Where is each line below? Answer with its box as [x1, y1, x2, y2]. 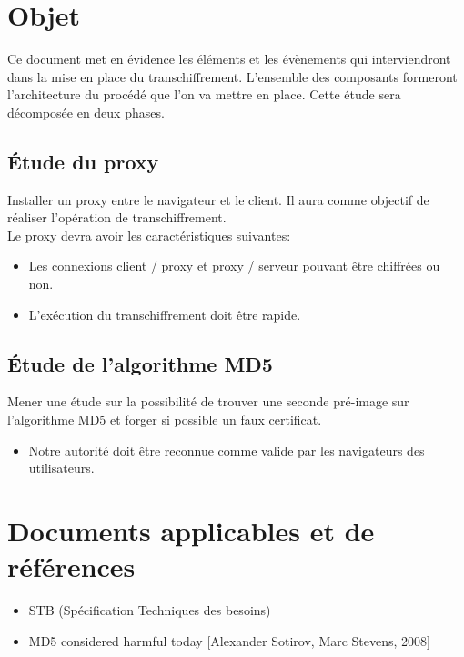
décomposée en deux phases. [7, 102, 165, 121]
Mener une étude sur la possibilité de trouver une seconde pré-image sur [7, 392, 409, 411]
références [7, 548, 136, 585]
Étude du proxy [7, 147, 159, 175]
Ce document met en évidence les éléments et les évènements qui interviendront [7, 49, 451, 68]
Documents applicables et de [7, 512, 375, 549]
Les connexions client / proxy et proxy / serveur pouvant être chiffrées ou [28, 256, 440, 275]
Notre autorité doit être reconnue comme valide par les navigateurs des [28, 440, 425, 459]
